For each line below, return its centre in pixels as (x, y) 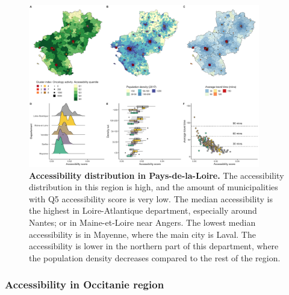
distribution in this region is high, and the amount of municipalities (154, 187)
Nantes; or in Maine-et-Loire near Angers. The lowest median (142, 222)
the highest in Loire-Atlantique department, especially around (143, 210)
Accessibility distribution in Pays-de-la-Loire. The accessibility (157, 175)
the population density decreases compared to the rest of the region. (155, 257)
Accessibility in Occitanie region (85, 284)
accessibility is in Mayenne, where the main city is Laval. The (142, 234)
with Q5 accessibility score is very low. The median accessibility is (151, 198)
